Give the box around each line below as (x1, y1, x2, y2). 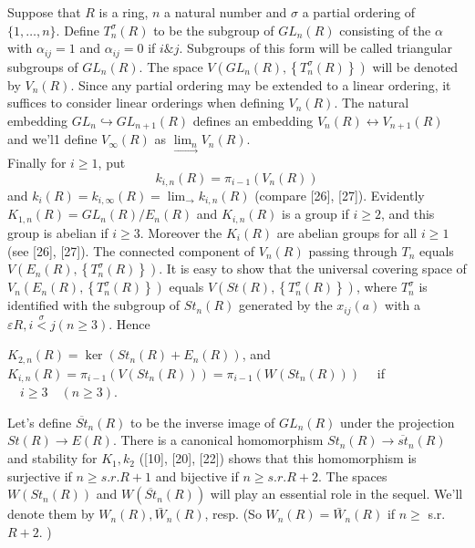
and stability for (7, 449, 98, 468)
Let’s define (7, 412, 72, 431)
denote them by (7, 504, 95, 523)
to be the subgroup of (153, 20, 274, 39)
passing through (308, 241, 398, 260)
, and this (380, 204, 435, 223)
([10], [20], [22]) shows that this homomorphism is (139, 449, 417, 468)
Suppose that (7, 3, 81, 21)
